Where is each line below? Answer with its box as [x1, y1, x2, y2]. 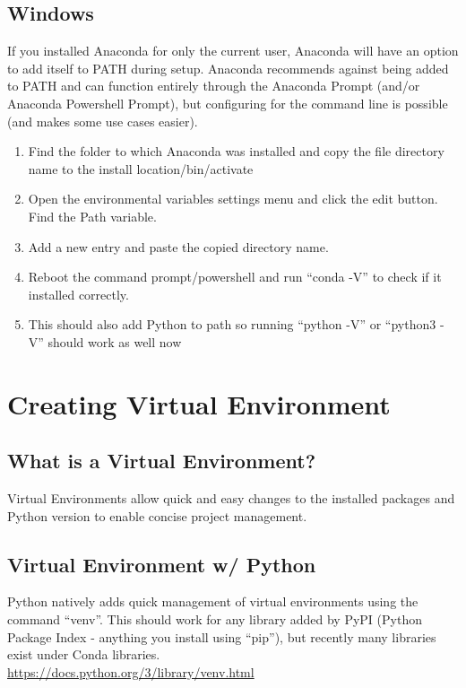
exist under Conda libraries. [7, 645, 160, 664]
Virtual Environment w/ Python [7, 550, 316, 578]
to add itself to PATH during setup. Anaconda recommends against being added [7, 58, 449, 77]
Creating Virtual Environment [7, 385, 391, 422]
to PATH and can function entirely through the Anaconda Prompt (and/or [7, 76, 420, 95]
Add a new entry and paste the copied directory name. [28, 237, 329, 256]
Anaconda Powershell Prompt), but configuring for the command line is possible [7, 93, 448, 112]
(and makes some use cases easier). [7, 111, 198, 130]
